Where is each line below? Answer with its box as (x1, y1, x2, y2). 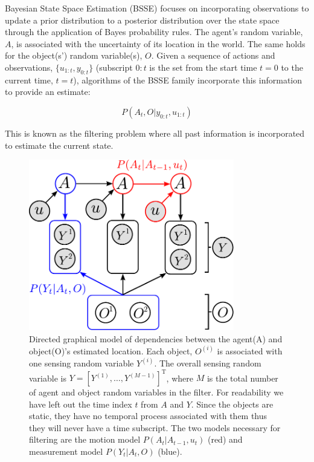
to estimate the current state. (5, 138, 114, 151)
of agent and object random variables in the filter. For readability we (29, 386, 284, 399)
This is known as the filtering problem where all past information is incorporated (5, 126, 305, 139)
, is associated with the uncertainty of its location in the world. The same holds (11, 37, 306, 50)
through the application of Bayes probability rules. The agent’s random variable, (5, 25, 303, 38)
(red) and (207, 433, 243, 446)
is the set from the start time (149, 60, 257, 73)
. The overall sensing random (154, 356, 261, 369)
